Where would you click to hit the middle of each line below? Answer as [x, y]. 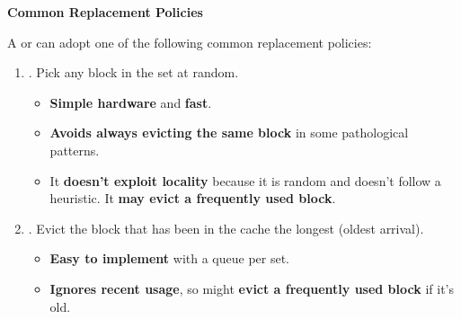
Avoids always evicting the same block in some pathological [229, 133]
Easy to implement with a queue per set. [169, 258]
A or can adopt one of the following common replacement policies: [190, 42]
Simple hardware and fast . [131, 102]
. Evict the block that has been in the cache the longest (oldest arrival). [226, 228]
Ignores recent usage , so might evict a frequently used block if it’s [252, 288]
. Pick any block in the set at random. [133, 72]
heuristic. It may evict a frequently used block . [193, 198]
